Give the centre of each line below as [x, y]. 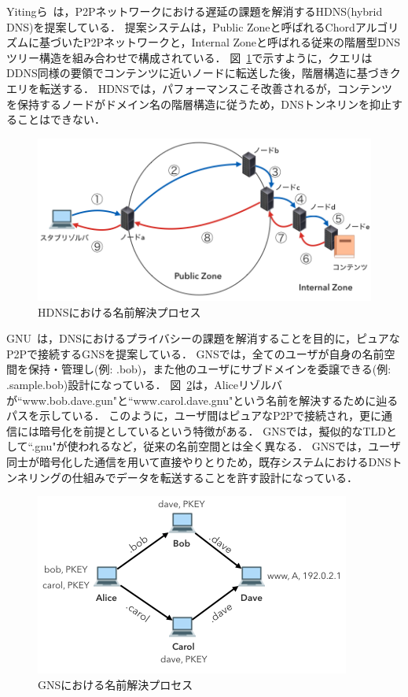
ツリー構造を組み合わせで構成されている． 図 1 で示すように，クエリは [189, 57]
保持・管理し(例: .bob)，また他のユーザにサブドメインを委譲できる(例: [210, 369]
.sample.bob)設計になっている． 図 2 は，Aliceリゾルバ [144, 384]
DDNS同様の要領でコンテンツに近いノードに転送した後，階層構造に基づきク [204, 73]
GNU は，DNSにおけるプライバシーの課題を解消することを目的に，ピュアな [203, 338]
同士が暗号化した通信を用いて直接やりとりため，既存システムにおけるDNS [199, 461]
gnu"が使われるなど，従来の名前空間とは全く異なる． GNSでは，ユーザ [218, 446]
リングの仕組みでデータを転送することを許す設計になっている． [193, 477]
